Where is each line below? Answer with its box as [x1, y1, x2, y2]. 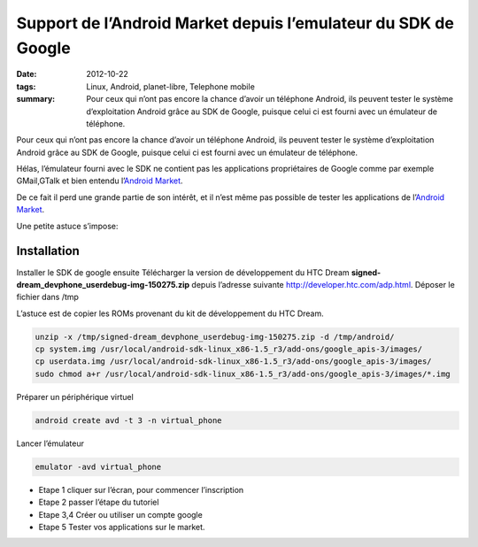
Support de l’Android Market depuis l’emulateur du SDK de [16, 13, 455, 33]
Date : [16, 69, 37, 80]
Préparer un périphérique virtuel [16, 391, 135, 402]
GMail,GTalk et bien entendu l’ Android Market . [16, 175, 183, 186]
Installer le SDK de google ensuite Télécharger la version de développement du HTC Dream [16, 266, 350, 278]
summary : [16, 94, 56, 104]
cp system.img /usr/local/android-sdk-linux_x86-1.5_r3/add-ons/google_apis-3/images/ [35, 344, 423, 354]
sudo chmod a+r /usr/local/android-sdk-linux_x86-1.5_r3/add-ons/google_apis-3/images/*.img [35, 368, 451, 379]
